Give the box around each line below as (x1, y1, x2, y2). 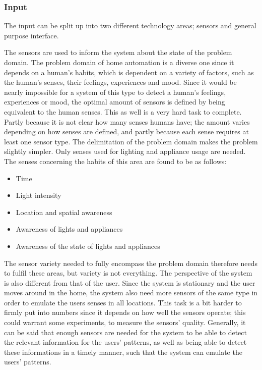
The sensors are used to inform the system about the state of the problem (4, 47, 232, 58)
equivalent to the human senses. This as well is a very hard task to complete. (4, 106, 242, 117)
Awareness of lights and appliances (16, 224, 123, 234)
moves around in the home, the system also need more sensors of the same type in (4, 287, 258, 298)
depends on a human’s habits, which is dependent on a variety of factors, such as (4, 67, 254, 77)
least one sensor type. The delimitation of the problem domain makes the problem (4, 136, 258, 146)
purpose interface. (4, 30, 59, 40)
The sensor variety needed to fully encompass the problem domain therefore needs (4, 257, 257, 268)
